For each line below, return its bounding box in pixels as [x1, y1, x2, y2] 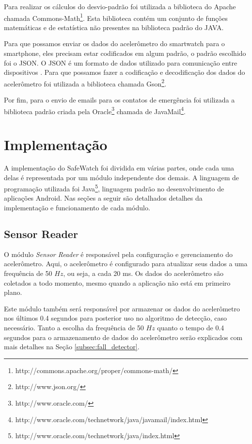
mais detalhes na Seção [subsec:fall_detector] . [4, 342, 140, 352]
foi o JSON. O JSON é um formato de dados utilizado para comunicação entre [4, 57, 237, 68]
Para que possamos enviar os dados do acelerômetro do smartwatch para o [4, 38, 225, 49]
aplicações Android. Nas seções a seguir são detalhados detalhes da [4, 193, 203, 203]
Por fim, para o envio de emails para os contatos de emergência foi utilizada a [4, 95, 235, 105]
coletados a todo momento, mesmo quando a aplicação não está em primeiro [4, 277, 231, 288]
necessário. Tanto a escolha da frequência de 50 [4, 323, 144, 333]
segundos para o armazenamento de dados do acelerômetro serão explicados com [4, 332, 243, 342]
